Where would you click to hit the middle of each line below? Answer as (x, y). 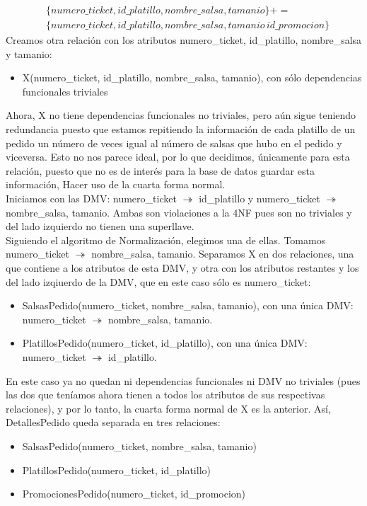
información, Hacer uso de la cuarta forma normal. (116, 184)
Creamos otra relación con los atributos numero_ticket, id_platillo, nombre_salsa (184, 40)
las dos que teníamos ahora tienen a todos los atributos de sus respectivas (165, 395)
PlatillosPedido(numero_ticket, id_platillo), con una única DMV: (165, 343)
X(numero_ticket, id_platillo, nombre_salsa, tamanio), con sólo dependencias (192, 77)
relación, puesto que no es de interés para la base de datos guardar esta (160, 170)
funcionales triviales (65, 91)
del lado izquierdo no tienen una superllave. (100, 226)
